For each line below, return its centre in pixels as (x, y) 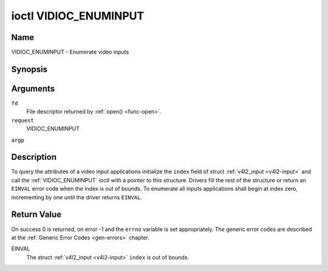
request (23, 120)
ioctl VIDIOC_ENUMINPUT (78, 16)
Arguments (33, 88)
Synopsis (29, 69)
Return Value (36, 215)
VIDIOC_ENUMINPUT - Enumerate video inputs (70, 52)
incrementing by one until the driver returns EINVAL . (77, 197)
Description (34, 157)
